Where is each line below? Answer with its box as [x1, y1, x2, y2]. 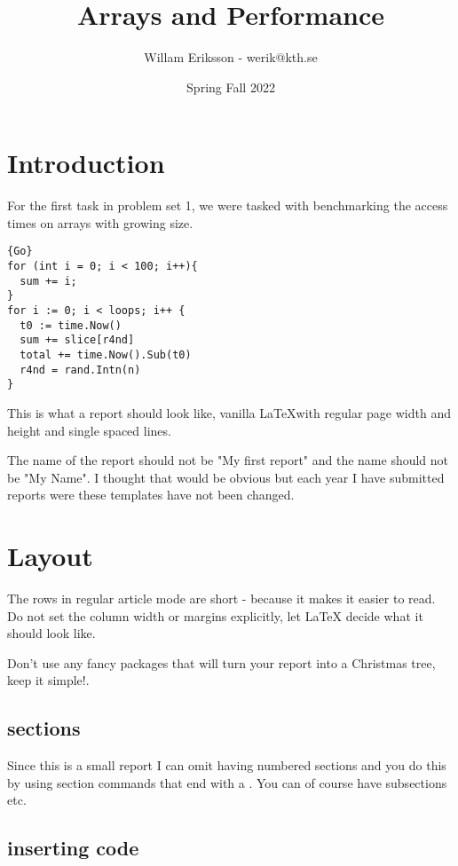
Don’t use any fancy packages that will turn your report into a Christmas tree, [7, 653, 436, 672]
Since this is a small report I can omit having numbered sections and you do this [7, 756, 446, 775]
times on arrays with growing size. [7, 213, 193, 232]
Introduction [7, 145, 165, 181]
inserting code [7, 834, 139, 862]
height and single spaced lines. [7, 421, 171, 439]
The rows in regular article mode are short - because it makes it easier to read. [7, 589, 436, 608]
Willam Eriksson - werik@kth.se [144, 48, 318, 67]
